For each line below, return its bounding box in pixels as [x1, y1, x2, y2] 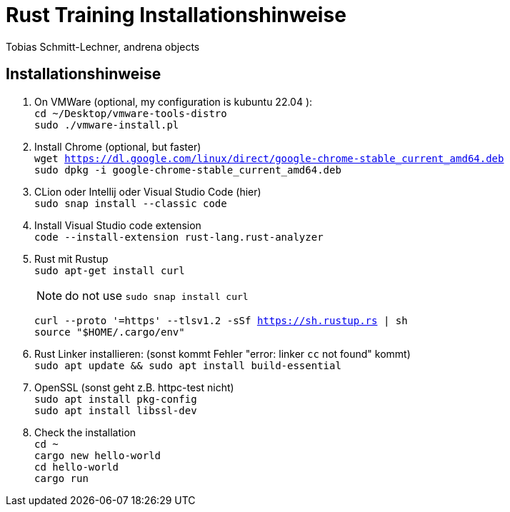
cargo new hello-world [34, 449, 161, 461]
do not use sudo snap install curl [65, 288, 249, 303]
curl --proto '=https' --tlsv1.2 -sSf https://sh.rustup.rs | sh [34, 314, 408, 326]
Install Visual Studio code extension [34, 219, 201, 231]
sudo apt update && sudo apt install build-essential [34, 359, 341, 371]
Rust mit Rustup [34, 252, 109, 265]
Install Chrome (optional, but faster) [34, 140, 201, 153]
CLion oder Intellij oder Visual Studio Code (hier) [34, 185, 261, 198]
